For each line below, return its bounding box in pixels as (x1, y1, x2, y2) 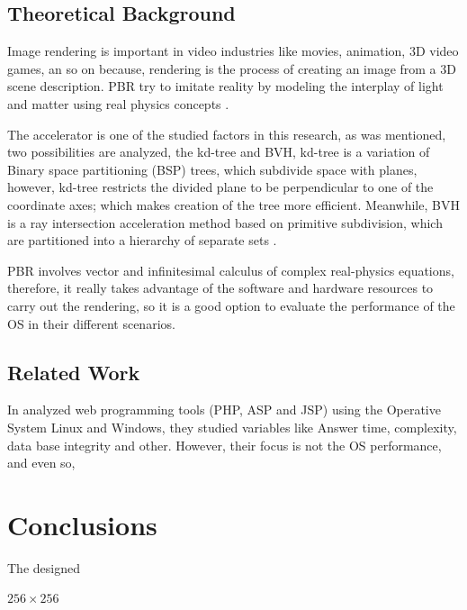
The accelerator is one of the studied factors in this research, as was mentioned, (7, 124, 446, 143)
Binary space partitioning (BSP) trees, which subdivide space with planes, (7, 159, 418, 178)
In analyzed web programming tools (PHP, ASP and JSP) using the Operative (7, 400, 441, 419)
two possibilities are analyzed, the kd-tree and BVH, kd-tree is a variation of (7, 142, 430, 161)
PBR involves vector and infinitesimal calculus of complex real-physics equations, (7, 260, 454, 279)
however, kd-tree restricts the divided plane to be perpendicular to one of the (7, 178, 434, 196)
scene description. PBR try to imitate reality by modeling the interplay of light (7, 77, 444, 96)
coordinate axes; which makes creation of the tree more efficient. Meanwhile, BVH (7, 195, 460, 214)
